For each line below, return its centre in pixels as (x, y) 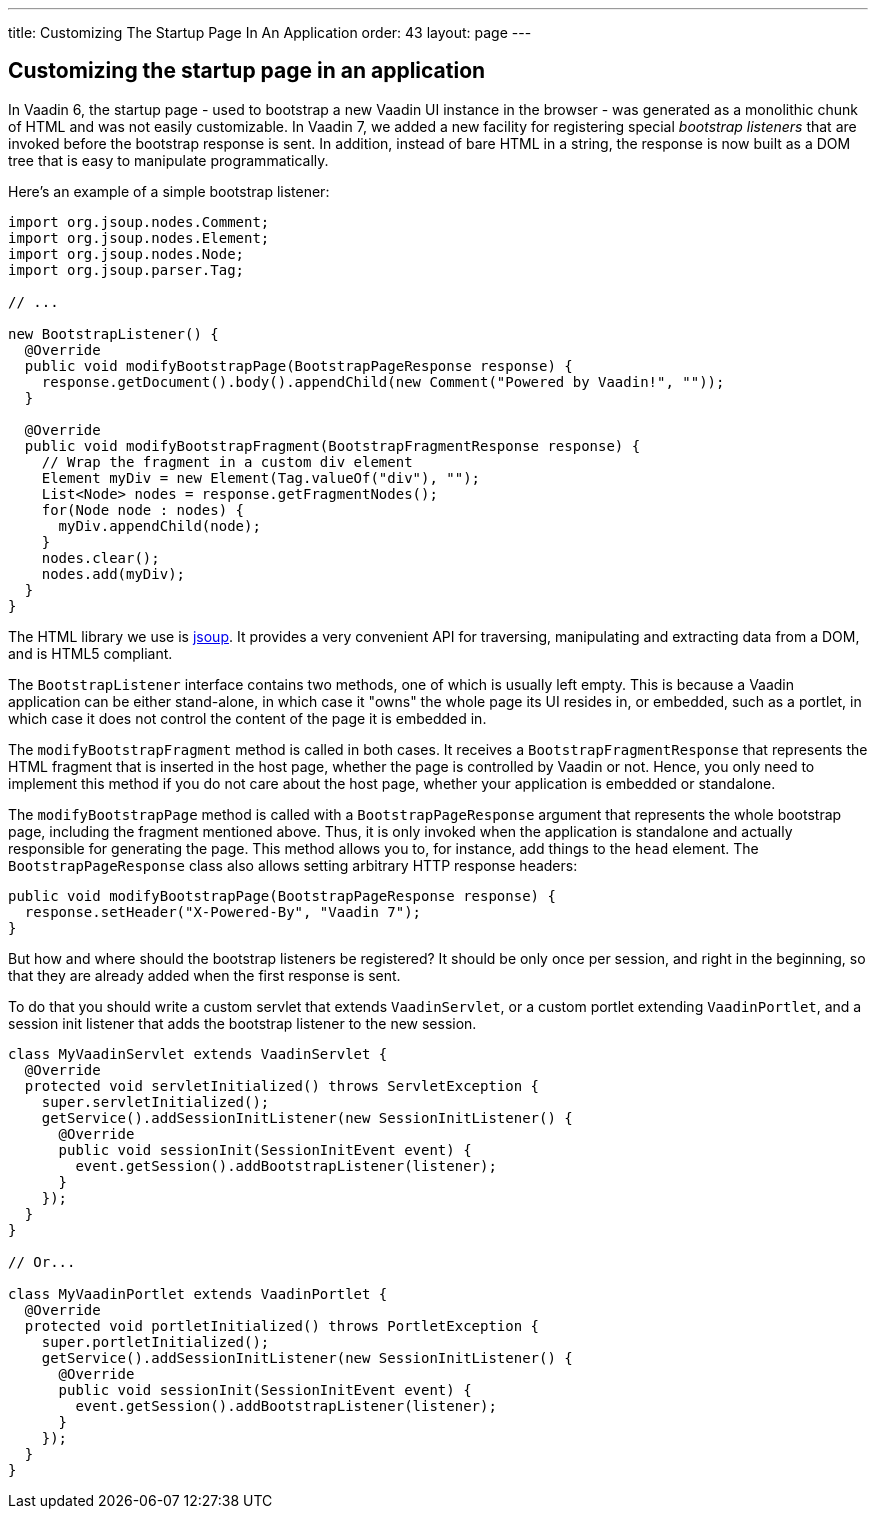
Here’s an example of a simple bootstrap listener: (169, 191)
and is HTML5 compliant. (90, 653)
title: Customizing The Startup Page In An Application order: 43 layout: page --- (270, 32)
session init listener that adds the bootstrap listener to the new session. (242, 1023)
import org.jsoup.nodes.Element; (139, 237)
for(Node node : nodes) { (143, 509)
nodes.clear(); (100, 557)
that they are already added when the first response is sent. (204, 975)
